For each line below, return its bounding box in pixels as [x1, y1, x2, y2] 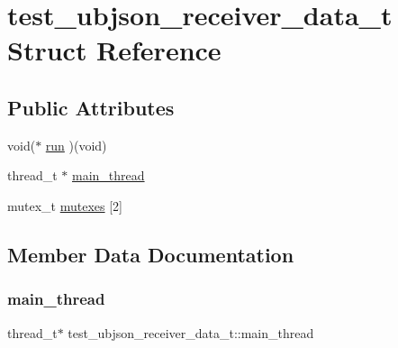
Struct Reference [7, 32, 222, 69]
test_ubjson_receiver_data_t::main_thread [68, 323, 314, 342]
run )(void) [45, 135, 107, 154]
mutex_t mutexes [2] [7, 196, 123, 215]
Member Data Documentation [7, 240, 294, 268]
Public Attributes [7, 93, 175, 121]
